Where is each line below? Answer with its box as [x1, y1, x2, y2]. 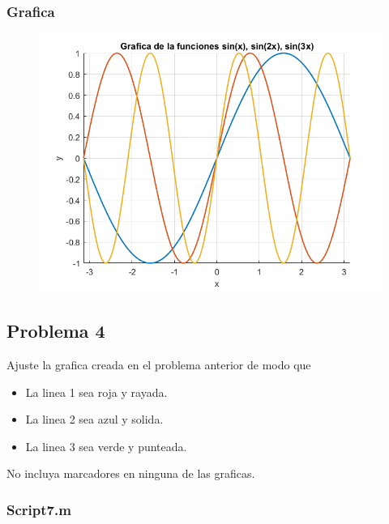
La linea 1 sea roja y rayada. [25, 383, 168, 400]
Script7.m [6, 499, 71, 519]
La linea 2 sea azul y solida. [25, 411, 164, 428]
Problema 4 [6, 318, 105, 343]
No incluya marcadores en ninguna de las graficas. [6, 465, 255, 482]
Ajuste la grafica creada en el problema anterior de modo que [6, 356, 311, 373]
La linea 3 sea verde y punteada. [25, 437, 187, 454]
